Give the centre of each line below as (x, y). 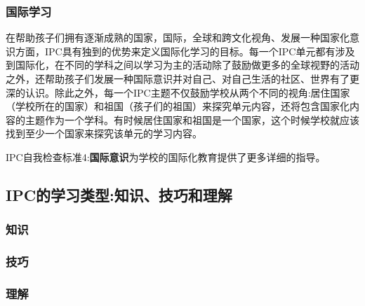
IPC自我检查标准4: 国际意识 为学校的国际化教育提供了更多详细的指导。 (166, 157)
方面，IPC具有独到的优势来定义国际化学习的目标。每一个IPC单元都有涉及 (185, 51)
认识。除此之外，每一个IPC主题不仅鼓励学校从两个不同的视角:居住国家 (187, 92)
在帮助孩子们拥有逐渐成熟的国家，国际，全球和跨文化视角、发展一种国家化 (178, 37)
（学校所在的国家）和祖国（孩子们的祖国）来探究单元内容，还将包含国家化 (178, 106)
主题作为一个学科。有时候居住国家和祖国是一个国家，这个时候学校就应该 (192, 119)
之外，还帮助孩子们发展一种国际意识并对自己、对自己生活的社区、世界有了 (178, 78)
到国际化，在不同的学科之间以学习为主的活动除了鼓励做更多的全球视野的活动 (182, 65)
